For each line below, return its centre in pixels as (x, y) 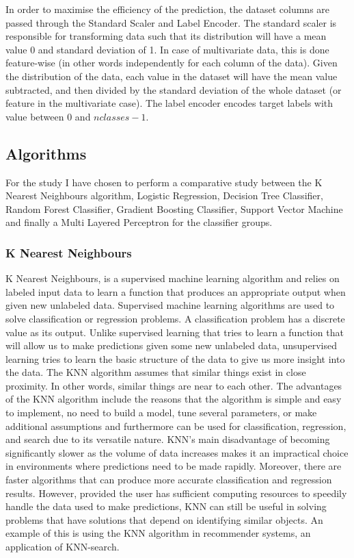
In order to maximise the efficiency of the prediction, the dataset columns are (168, 9)
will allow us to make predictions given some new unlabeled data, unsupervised (172, 345)
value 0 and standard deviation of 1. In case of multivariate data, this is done (167, 49)
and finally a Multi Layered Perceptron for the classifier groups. (139, 222)
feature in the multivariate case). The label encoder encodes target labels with (169, 103)
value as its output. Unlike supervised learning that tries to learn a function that (175, 332)
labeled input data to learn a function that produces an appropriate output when (176, 291)
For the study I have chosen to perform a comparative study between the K (164, 182)
